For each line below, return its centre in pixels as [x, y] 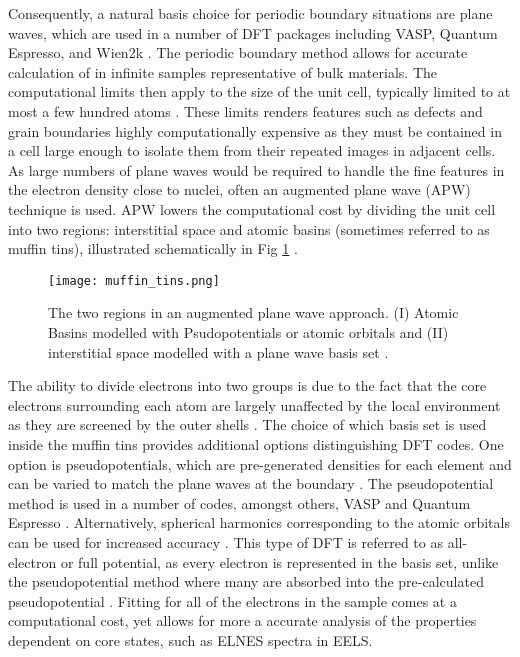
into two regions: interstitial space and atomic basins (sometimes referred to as [249, 228]
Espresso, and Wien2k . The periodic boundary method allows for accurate [238, 52]
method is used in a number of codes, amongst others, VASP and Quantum [239, 502]
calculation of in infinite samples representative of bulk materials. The [222, 71]
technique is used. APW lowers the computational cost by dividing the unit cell [252, 208]
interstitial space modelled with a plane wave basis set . [218, 351]
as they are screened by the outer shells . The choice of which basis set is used [247, 424]
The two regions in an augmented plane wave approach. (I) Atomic [253, 312]
